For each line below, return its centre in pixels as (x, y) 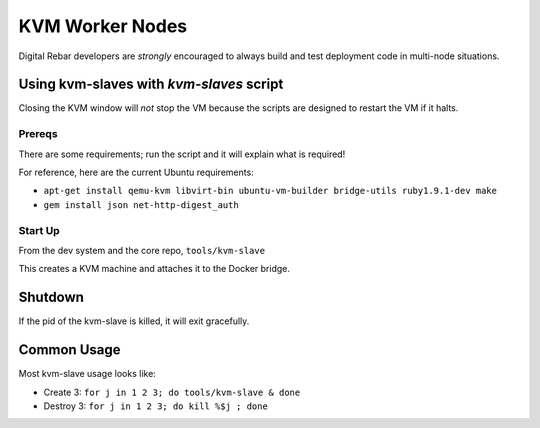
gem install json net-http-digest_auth (141, 204)
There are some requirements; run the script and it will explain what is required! (182, 154)
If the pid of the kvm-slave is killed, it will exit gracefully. (134, 321)
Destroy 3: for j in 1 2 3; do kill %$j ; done (156, 406)
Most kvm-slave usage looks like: (87, 374)
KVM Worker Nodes (103, 26)
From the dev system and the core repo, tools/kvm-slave (141, 250)
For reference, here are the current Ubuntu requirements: (136, 172)
